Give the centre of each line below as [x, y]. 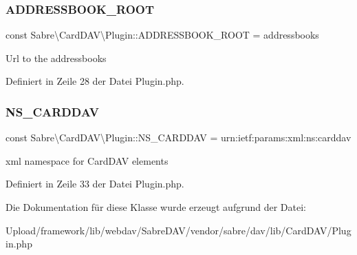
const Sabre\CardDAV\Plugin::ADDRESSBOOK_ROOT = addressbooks [162, 35]
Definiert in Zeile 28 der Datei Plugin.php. [95, 81]
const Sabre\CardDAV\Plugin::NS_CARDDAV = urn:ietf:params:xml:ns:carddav [178, 137]
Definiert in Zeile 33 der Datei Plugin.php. [95, 184]
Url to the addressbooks [56, 58]
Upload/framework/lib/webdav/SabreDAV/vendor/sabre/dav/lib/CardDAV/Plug [178, 230]
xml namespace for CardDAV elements [87, 160]
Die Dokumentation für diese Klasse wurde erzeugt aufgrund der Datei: [156, 207]
